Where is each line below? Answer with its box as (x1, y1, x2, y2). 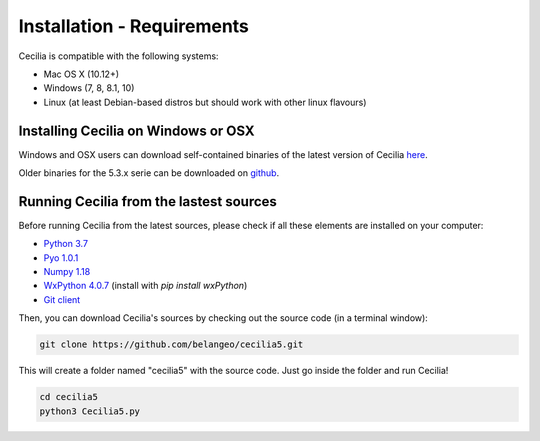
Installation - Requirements (18, 15, 250, 37)
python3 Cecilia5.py (39, 405, 140, 417)
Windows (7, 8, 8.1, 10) (43, 82, 135, 94)
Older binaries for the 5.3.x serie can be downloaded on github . (18, 167, 280, 179)
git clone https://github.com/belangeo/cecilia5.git (39, 339, 304, 350)
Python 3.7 (43, 238, 89, 250)
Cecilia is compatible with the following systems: (18, 50, 219, 62)
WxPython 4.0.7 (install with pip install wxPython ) (43, 280, 248, 292)
